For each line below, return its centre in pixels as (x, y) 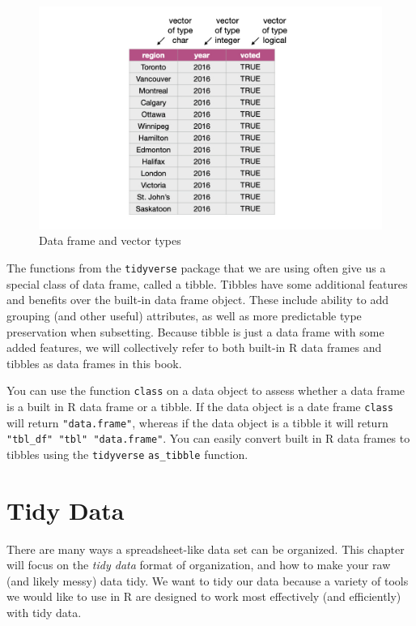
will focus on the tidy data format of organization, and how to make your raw (199, 565)
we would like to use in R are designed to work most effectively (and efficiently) (204, 596)
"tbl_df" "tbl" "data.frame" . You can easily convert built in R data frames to (208, 438)
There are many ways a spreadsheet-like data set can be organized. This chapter (206, 549)
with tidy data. (44, 613)
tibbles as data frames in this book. (94, 363)
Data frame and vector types (110, 240)
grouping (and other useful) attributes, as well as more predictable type (184, 315)
